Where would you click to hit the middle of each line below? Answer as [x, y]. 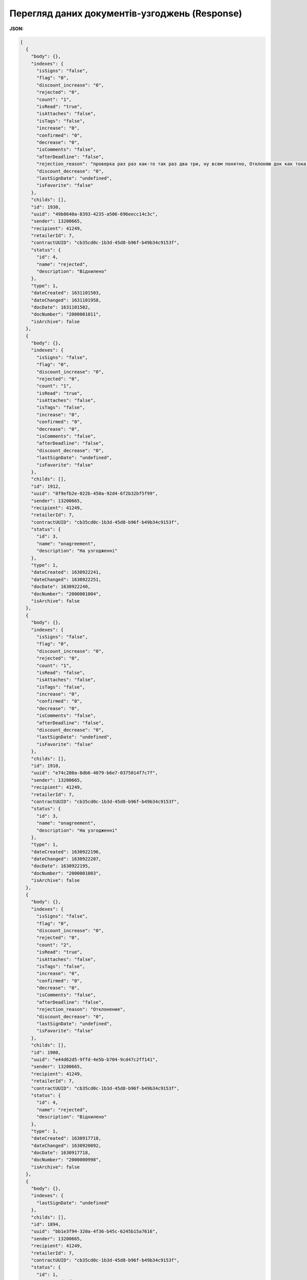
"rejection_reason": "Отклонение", [81, 1009]
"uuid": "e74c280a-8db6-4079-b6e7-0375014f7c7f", [94, 773]
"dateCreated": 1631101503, [66, 293]
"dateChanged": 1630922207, [66, 859]
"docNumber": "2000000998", [66, 1160]
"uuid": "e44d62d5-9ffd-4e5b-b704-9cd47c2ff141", [94, 1060]
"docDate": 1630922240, [61, 587]
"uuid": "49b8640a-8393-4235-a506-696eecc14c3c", [94, 214]
